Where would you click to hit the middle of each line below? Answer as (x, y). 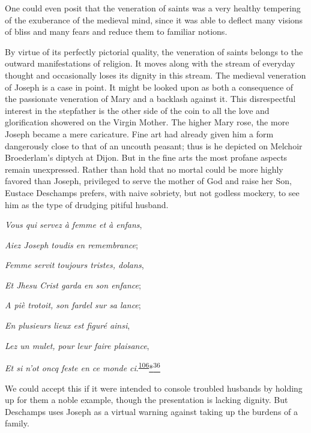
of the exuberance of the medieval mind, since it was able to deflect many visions (154, 19)
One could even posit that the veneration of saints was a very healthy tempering (153, 8)
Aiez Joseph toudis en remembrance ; (71, 244)
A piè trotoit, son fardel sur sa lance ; (73, 305)
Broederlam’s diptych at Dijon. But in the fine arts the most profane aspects (146, 157)
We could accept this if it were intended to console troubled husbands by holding (154, 388)
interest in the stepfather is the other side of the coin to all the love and (137, 110)
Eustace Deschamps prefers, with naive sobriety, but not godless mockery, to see (152, 192)
